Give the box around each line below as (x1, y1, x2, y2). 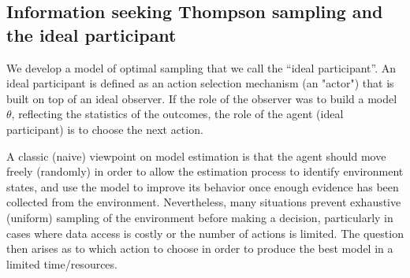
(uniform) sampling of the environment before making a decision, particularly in (6, 209, 393, 225)
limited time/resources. (6, 255, 117, 272)
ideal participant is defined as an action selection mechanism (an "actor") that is (6, 75, 394, 91)
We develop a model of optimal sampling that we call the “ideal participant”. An (6, 59, 397, 76)
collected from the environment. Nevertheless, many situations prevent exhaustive (6, 194, 401, 210)
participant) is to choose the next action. (6, 120, 203, 137)
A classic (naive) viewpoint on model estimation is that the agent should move (6, 147, 386, 164)
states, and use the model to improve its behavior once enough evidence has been (6, 178, 399, 195)
